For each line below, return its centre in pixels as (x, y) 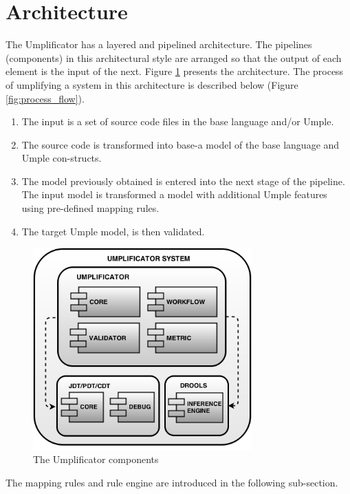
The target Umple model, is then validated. (113, 231)
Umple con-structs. (62, 158)
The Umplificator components (96, 459)
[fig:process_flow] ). (45, 98)
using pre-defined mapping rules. (90, 208)
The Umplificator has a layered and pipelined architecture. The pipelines (159, 44)
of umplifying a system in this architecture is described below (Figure (152, 84)
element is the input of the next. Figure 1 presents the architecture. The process (175, 71)
